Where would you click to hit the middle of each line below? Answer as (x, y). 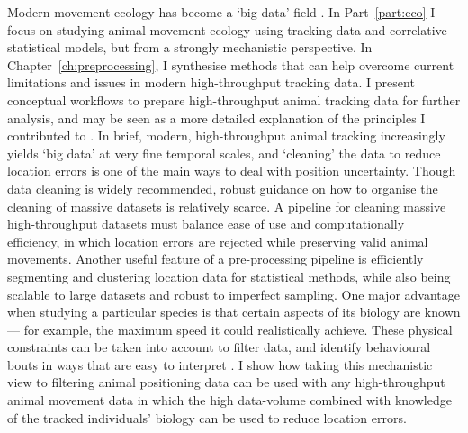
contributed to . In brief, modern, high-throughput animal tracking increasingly (226, 135)
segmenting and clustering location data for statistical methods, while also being (229, 276)
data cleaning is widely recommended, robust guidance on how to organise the (223, 188)
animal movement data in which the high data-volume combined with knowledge (229, 400)
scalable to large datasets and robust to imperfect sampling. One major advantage (234, 294)
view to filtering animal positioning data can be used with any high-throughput (226, 382)
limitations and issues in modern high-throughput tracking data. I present (211, 82)
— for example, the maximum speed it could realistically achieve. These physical (230, 329)
